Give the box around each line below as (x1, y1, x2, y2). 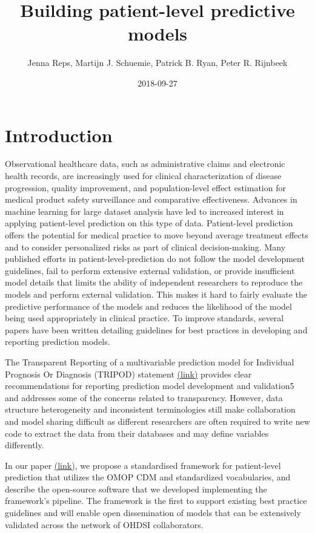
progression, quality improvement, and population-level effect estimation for (5, 181, 286, 194)
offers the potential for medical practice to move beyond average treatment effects (5, 229, 308, 241)
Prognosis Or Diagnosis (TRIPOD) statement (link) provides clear (5, 367, 252, 380)
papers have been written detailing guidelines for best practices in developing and (5, 323, 308, 336)
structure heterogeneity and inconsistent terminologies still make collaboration (5, 403, 296, 416)
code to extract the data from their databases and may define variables (5, 427, 269, 439)
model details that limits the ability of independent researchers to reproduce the (5, 276, 303, 289)
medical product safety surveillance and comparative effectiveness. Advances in (5, 193, 297, 206)
